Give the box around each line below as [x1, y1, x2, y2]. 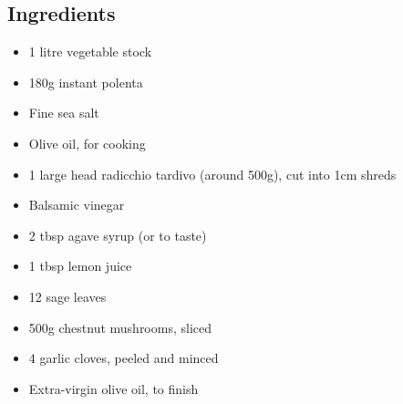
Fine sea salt [28, 103, 99, 122]
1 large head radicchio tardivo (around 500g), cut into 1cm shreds [28, 164, 397, 183]
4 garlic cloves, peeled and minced [28, 348, 219, 368]
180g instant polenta [28, 72, 143, 91]
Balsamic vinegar [28, 195, 125, 214]
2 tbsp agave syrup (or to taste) [28, 225, 207, 244]
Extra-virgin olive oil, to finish [28, 378, 199, 398]
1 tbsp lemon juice [28, 256, 132, 275]
